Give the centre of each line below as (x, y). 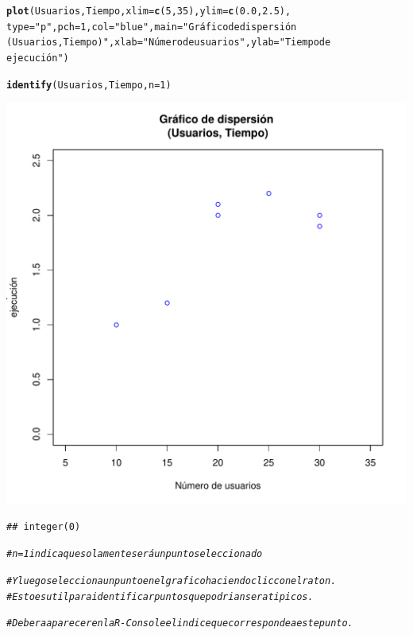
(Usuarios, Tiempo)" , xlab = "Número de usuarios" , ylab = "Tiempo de (169, 43)
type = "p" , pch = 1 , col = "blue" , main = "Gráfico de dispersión (152, 27)
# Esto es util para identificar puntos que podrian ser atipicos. (160, 596)
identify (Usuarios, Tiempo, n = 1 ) (89, 85)
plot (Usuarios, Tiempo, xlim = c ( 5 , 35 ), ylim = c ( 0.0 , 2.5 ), (149, 11)
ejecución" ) (38, 58)
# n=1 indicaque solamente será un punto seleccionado (135, 554)
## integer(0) (44, 526)
